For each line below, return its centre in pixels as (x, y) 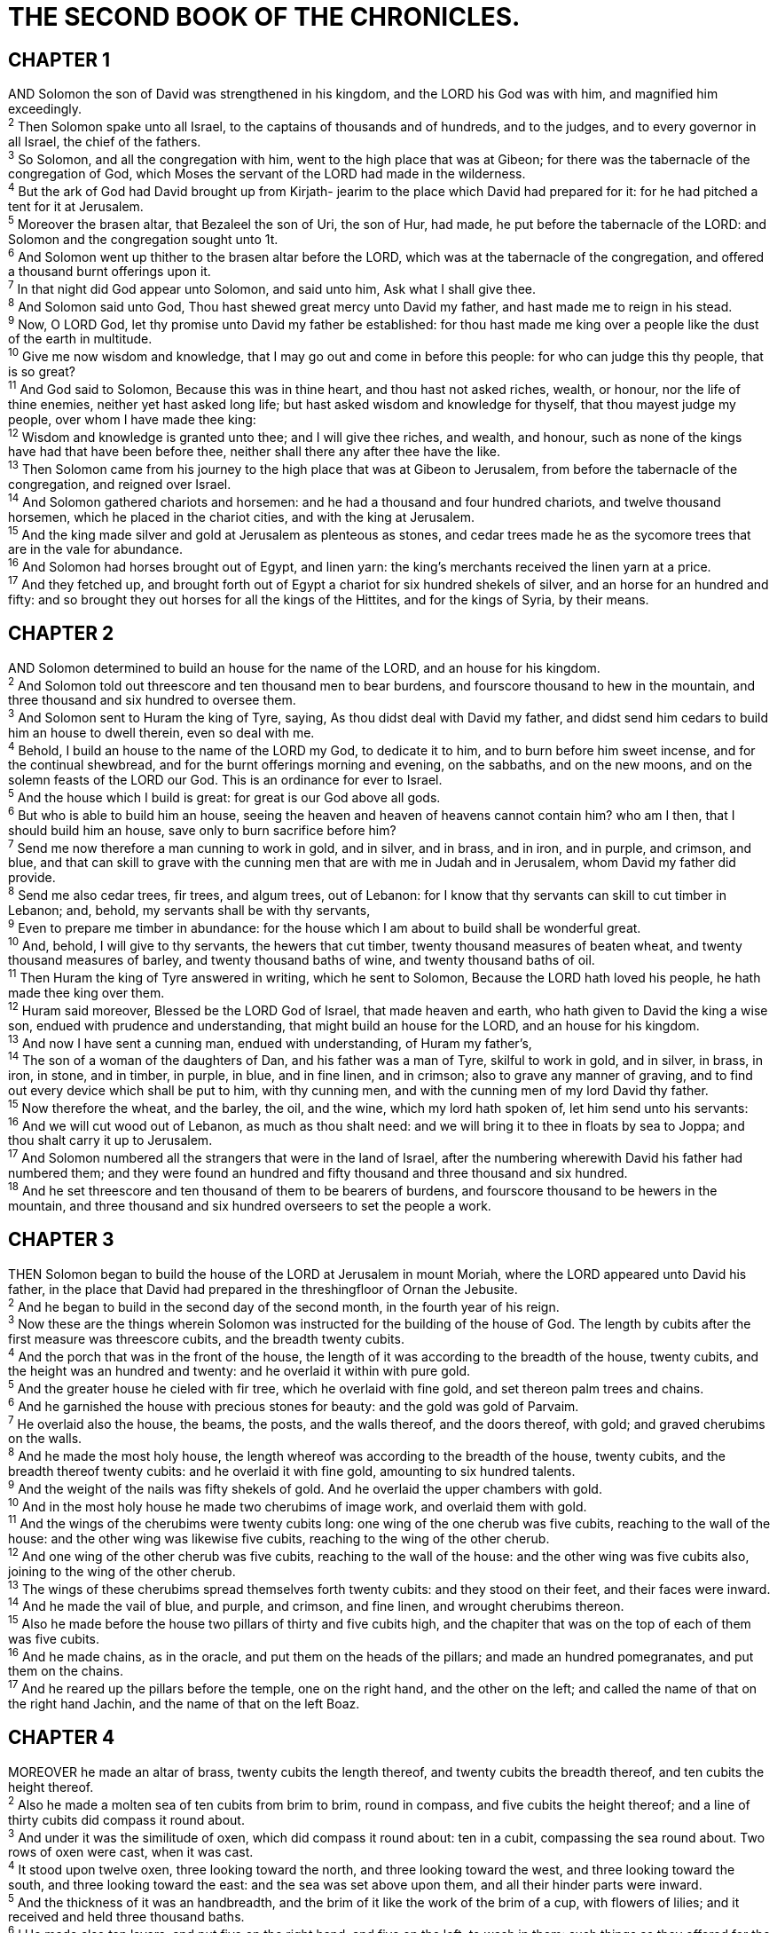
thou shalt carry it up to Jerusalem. (110, 1140)
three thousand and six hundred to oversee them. (152, 700)
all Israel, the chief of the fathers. (105, 141)
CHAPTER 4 (62, 1738)
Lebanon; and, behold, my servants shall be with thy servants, (189, 911)
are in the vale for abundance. (95, 549)
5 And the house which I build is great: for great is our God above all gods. (224, 797)
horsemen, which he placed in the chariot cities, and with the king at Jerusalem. (241, 517)
